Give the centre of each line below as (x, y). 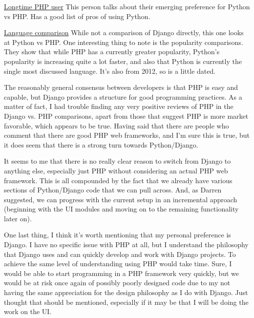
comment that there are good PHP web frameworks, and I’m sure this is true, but (127, 135)
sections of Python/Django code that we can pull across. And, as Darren (113, 190)
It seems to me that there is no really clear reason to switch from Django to (117, 161)
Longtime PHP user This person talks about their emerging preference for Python (127, 6)
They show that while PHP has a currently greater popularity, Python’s (112, 52)
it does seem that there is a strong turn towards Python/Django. (101, 144)
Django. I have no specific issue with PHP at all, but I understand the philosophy (126, 244)
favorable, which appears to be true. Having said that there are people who (116, 125)
